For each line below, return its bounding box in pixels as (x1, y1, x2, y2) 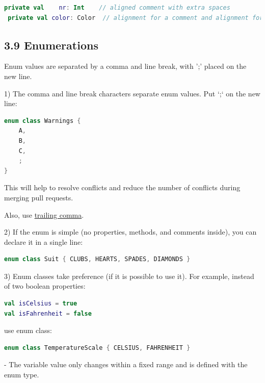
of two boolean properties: (4, 280, 86, 291)
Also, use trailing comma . (4, 209, 84, 220)
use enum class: (4, 325, 52, 336)
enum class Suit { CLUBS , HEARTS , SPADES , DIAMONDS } (4, 256, 191, 263)
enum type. (4, 369, 39, 380)
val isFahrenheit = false (4, 310, 92, 317)
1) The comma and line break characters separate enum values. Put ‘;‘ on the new (4, 88, 260, 98)
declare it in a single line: (4, 236, 83, 247)
